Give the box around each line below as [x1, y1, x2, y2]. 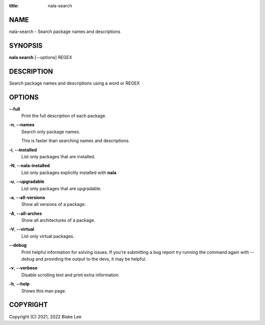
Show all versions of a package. [21, 202, 86, 207]
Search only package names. [21, 128, 80, 135]
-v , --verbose [9, 265, 38, 271]
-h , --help [9, 281, 30, 287]
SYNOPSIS [9, 41, 43, 50]
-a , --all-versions [9, 194, 45, 200]
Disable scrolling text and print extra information [21, 272, 119, 278]
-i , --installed [9, 147, 37, 152]
